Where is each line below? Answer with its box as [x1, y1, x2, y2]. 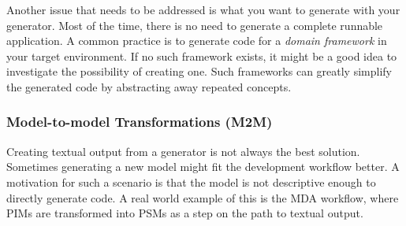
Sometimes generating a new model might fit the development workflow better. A [6, 158, 400, 175]
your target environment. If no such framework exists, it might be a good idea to [6, 47, 397, 64]
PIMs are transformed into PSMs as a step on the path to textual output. [6, 205, 363, 221]
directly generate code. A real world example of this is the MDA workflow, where [6, 189, 399, 206]
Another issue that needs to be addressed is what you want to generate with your [6, 2, 400, 17]
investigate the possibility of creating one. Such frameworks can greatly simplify [6, 63, 392, 80]
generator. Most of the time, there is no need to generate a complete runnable [6, 17, 383, 33]
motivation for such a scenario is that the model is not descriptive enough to [6, 173, 376, 190]
